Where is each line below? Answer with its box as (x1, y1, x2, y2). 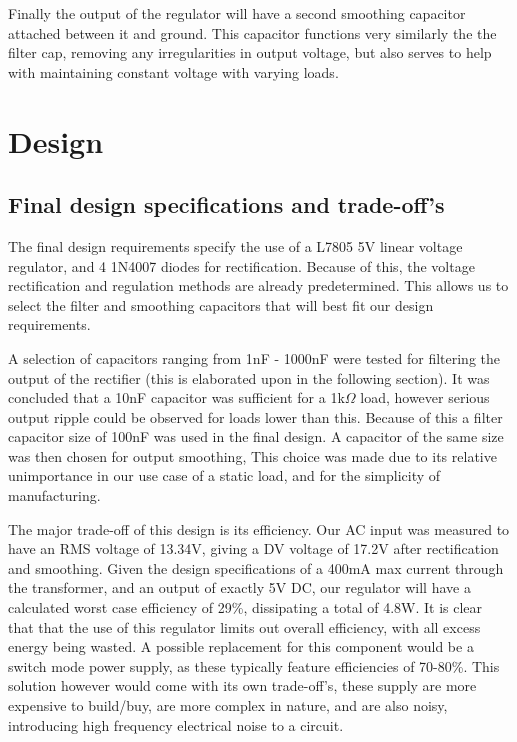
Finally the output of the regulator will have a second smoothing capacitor (8, 3, 466, 23)
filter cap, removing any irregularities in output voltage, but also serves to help (8, 42, 492, 63)
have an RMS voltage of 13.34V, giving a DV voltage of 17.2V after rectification (8, 538, 499, 559)
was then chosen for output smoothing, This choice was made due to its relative (8, 445, 497, 466)
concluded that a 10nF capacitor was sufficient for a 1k (8, 387, 345, 408)
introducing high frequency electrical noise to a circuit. (8, 714, 344, 735)
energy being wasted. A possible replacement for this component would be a (8, 636, 474, 657)
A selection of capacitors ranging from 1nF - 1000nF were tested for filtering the (8, 347, 501, 368)
